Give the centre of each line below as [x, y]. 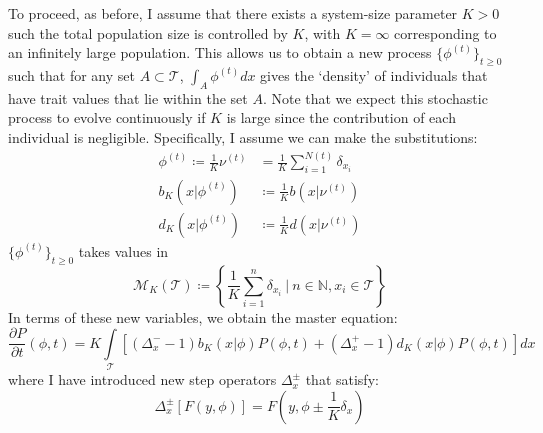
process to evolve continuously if [107, 117]
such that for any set [71, 74]
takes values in [123, 250]
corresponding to [445, 32]
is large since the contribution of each [341, 117]
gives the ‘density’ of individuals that [374, 74]
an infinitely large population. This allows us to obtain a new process [220, 52]
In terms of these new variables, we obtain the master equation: [203, 316]
